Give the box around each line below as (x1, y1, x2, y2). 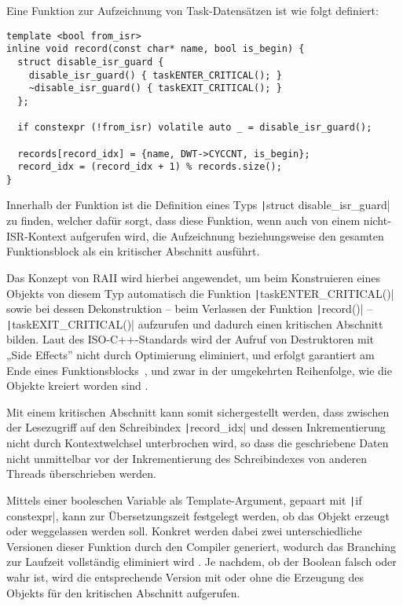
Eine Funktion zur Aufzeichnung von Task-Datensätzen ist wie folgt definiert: (6, 2, 379, 18)
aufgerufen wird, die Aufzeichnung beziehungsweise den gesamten (70, 227, 384, 244)
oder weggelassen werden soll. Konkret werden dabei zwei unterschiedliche (6, 523, 362, 539)
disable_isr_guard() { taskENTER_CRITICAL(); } (28, 69, 282, 81)
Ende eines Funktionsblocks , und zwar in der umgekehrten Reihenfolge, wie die (6, 362, 392, 378)
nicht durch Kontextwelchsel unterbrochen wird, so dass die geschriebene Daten (6, 435, 389, 451)
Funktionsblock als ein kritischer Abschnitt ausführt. (6, 243, 260, 259)
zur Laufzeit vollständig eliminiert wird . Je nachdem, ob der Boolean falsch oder (6, 553, 397, 570)
